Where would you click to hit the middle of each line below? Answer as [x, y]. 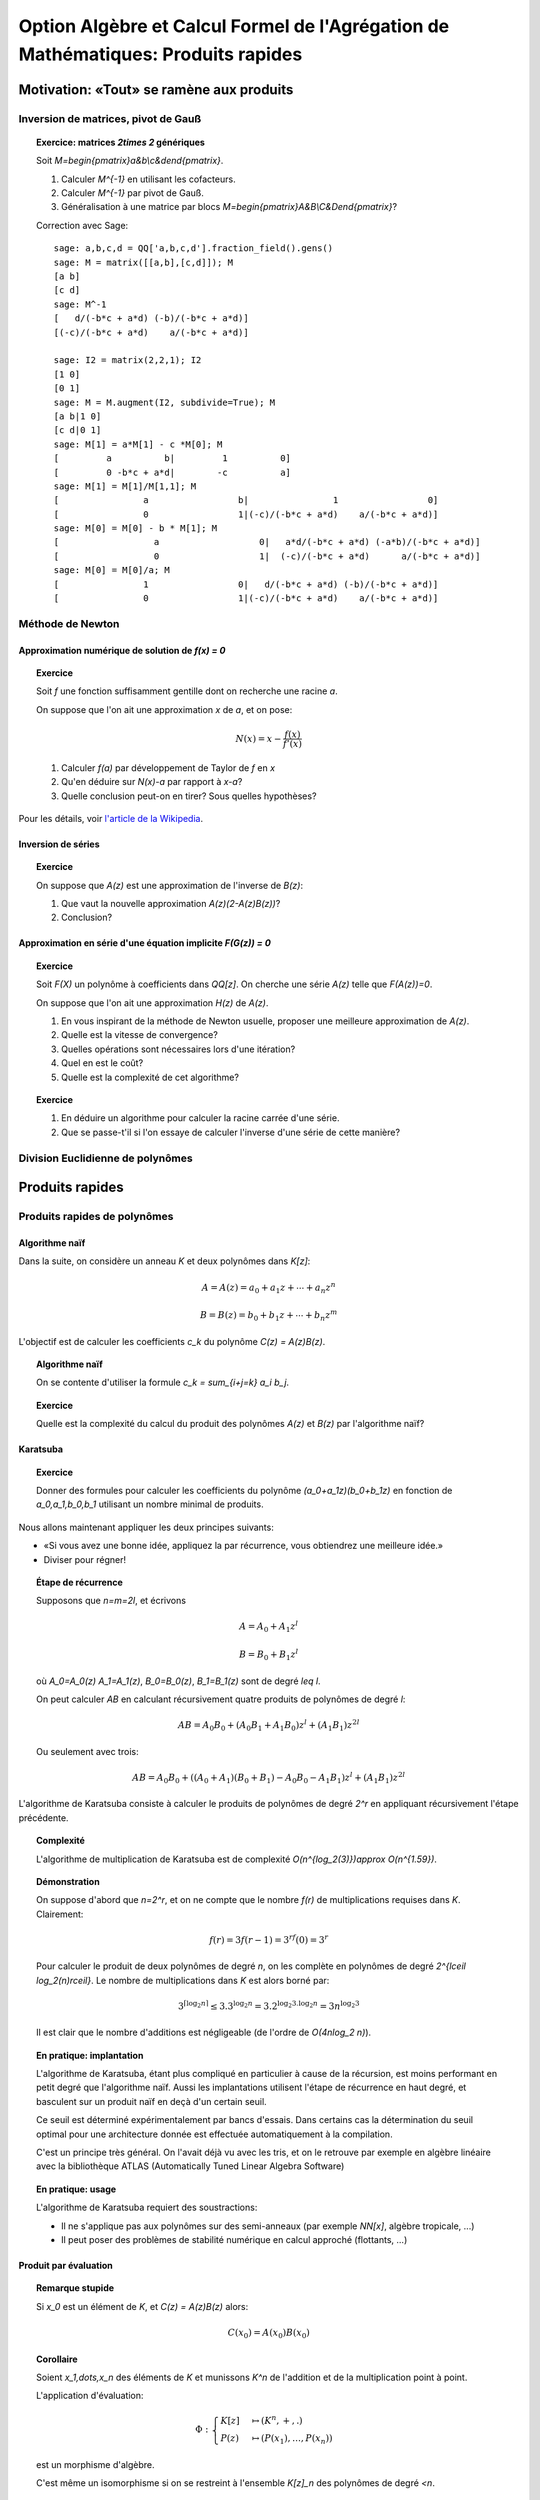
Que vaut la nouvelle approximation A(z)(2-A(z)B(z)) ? [171, 904]
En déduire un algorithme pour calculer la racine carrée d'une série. [200, 1118]
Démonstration [68, 1881]
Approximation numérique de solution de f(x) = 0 [122, 650]
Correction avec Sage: [82, 225]
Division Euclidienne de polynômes [106, 1158]
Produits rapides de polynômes [96, 1217]
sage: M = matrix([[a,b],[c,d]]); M [143, 262]
